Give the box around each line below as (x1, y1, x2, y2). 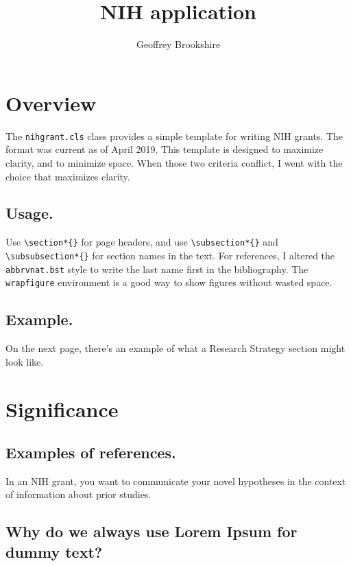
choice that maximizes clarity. (5, 169, 130, 183)
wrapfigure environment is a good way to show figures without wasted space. (5, 275, 332, 290)
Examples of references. (5, 442, 176, 463)
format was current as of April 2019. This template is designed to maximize (5, 142, 324, 156)
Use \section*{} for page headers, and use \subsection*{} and (5, 235, 278, 249)
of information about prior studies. (5, 487, 152, 502)
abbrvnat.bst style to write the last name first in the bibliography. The (5, 261, 308, 276)
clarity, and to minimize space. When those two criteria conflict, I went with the (5, 155, 343, 169)
